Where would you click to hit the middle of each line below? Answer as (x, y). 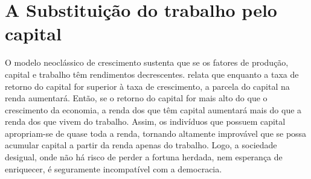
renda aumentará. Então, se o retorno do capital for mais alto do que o (136, 98)
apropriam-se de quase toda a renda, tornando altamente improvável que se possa (156, 133)
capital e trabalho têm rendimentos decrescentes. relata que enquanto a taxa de (152, 74)
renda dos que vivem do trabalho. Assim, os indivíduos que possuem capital (145, 121)
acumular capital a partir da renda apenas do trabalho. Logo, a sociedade (141, 145)
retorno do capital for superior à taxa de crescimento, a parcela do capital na (147, 86)
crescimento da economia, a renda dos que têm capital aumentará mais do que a (153, 109)
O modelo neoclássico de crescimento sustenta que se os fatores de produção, (147, 62)
